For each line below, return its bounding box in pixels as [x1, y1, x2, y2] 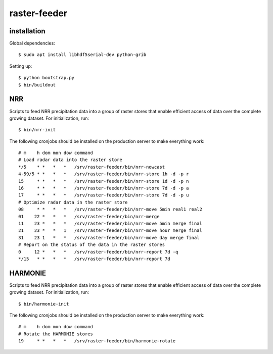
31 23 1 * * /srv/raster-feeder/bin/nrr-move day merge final [18, 235, 200, 240]
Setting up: [9, 63, 32, 69]
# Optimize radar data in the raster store [18, 199, 128, 205]
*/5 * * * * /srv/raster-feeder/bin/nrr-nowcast [18, 164, 165, 170]
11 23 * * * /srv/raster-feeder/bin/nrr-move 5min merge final [18, 221, 202, 226]
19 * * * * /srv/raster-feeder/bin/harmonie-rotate [18, 338, 176, 344]
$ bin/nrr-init [18, 127, 56, 133]
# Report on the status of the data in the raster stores [18, 242, 165, 247]
